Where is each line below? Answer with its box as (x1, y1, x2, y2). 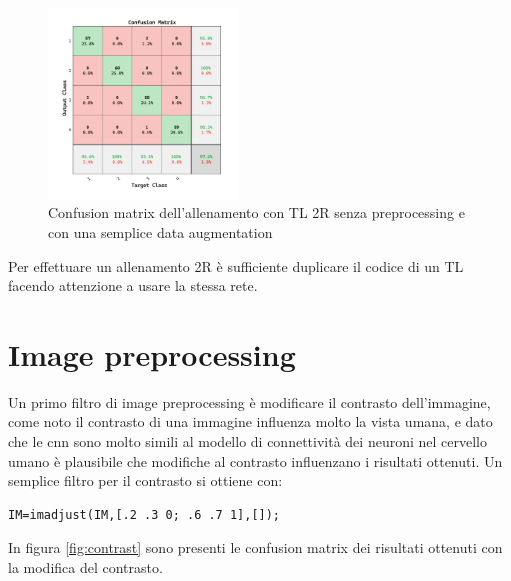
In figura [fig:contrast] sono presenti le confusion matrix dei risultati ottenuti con (8, 537, 503, 558)
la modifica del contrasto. (8, 557, 163, 578)
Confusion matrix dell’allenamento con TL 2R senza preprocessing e (48, 202, 465, 223)
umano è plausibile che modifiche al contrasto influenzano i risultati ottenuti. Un (8, 450, 503, 471)
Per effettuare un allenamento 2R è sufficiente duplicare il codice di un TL (8, 255, 464, 276)
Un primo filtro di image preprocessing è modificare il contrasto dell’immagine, (8, 391, 491, 412)
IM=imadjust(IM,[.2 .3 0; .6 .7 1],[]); (8, 507, 281, 522)
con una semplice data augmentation (48, 221, 273, 242)
